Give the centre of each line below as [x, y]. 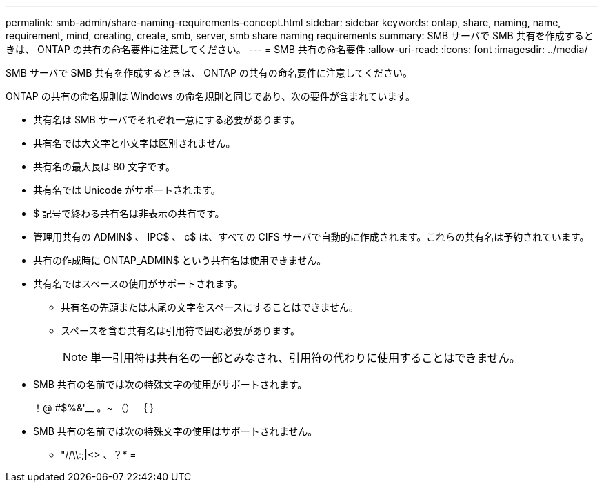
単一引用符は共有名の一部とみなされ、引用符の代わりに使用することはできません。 [305, 358]
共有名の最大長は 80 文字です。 [104, 166]
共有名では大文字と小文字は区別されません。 [134, 143]
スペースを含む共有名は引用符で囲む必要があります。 [180, 331]
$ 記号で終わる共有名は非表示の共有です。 [129, 213]
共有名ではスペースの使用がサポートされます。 [138, 284]
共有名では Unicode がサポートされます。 [127, 190]
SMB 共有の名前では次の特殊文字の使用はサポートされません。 [175, 431]
